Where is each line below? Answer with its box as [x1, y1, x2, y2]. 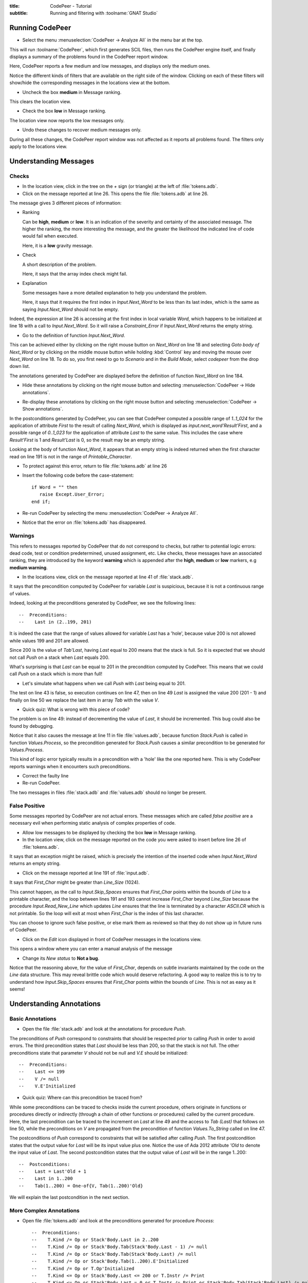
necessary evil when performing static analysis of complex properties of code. [9, 820, 176, 826]
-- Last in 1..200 [18, 1176, 73, 1181]
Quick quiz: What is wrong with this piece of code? [22, 706, 130, 712]
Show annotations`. [22, 406, 64, 412]
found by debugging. [9, 723, 54, 729]
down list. [9, 363, 30, 370]
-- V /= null [18, 1076, 60, 1082]
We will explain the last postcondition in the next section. [9, 1194, 130, 1200]
